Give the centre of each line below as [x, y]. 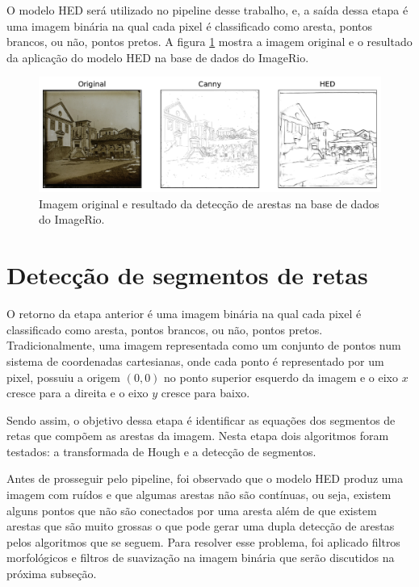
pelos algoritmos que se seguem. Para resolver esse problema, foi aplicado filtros [203, 541]
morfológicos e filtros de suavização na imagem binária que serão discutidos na [201, 558]
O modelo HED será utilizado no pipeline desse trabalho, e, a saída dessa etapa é [207, 10]
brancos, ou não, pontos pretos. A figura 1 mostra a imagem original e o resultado [209, 42]
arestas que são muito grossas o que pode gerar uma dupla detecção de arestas [201, 526]
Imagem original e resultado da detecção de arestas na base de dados [209, 203]
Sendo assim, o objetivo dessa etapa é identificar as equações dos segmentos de [201, 419]
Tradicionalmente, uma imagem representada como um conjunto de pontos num [204, 345]
